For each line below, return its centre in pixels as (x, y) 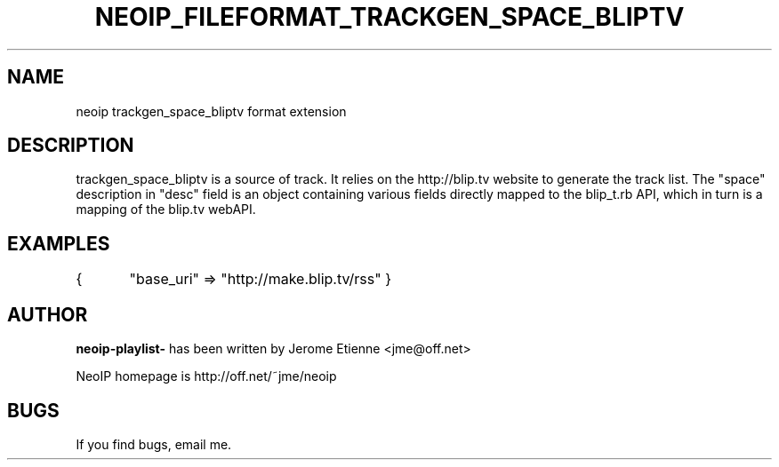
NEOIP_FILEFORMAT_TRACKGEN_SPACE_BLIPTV (389, 17)
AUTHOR (48, 314)
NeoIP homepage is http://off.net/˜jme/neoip (206, 376)
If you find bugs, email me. (154, 444)
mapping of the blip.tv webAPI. (166, 210)
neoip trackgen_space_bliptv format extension (211, 111)
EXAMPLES (59, 243)
